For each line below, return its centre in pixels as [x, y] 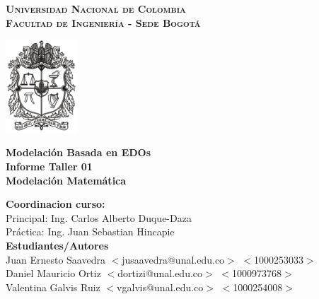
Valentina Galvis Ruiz [53, 287]
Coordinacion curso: [56, 204]
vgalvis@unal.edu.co [160, 287]
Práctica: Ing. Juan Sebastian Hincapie [90, 231]
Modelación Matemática [66, 180]
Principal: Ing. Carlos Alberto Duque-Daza [99, 217]
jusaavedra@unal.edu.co [173, 259]
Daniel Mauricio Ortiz [53, 273]
